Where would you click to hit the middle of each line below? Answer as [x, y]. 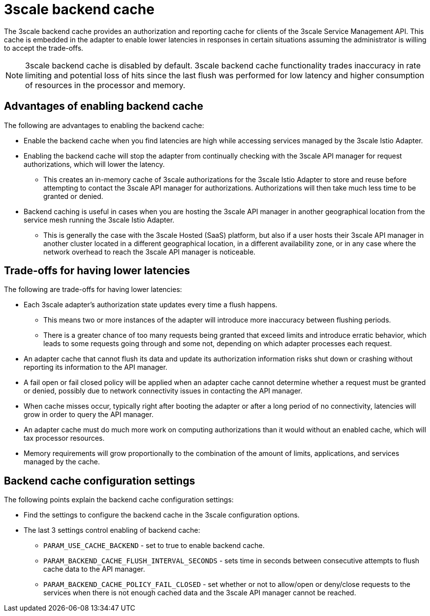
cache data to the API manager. [94, 569]
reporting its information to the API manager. [96, 367]
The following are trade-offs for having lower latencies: [93, 290]
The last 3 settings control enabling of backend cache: [112, 530]
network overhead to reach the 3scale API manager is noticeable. [150, 252]
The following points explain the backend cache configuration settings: [119, 500]
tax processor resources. [64, 438]
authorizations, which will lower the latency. [94, 164]
